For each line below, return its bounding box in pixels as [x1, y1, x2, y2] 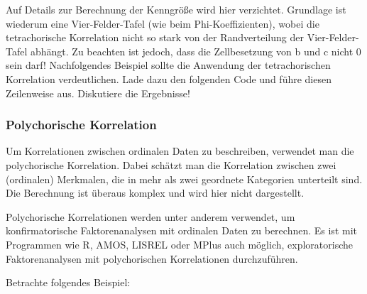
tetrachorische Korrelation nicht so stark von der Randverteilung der [6, 30, 304, 45]
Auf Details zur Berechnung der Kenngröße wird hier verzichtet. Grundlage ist [6, 2, 346, 16]
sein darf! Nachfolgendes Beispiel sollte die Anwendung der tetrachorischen [6, 58, 331, 72]
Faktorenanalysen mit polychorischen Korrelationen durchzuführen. [6, 251, 298, 266]
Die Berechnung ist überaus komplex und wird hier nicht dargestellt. [6, 185, 305, 200]
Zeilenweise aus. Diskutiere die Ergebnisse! [6, 85, 190, 100]
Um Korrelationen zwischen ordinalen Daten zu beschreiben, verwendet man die [6, 143, 354, 158]
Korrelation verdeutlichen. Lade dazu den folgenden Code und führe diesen [6, 71, 332, 86]
